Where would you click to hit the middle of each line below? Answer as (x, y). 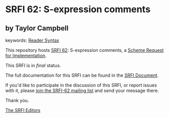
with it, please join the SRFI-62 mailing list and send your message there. (82, 91)
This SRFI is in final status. (33, 65)
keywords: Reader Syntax (32, 40)
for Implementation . (26, 55)
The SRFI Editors (23, 110)
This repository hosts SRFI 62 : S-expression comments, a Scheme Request (84, 50)
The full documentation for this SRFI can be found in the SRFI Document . (82, 75)
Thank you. (17, 100)
